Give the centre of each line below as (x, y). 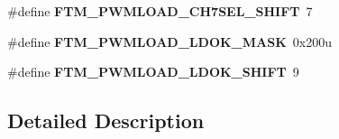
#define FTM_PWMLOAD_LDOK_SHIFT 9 (153, 72)
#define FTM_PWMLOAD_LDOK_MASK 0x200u (169, 41)
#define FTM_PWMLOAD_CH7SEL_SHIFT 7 (160, 11)
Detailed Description (106, 120)
